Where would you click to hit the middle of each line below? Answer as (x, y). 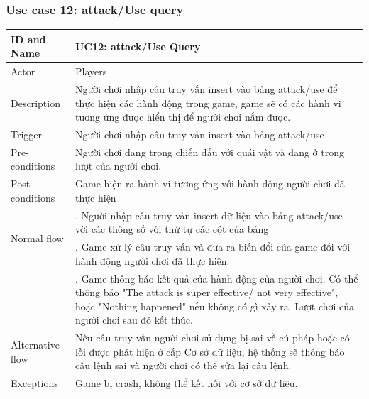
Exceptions (34, 383)
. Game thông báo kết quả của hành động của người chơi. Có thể (217, 278)
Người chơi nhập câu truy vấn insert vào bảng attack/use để (206, 89)
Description (35, 103)
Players (91, 71)
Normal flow (37, 237)
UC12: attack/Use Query (138, 46)
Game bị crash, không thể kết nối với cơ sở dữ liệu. (187, 383)
